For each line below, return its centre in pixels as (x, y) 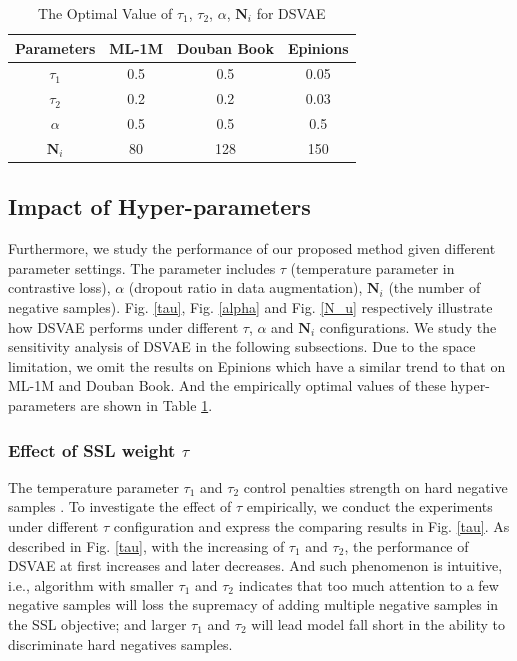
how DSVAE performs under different (123, 326)
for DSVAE (291, 13)
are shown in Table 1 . (146, 405)
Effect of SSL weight (92, 449)
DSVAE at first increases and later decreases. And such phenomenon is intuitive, (255, 565)
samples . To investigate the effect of (120, 506)
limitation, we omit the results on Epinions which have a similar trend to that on (257, 365)
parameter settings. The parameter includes (142, 267)
